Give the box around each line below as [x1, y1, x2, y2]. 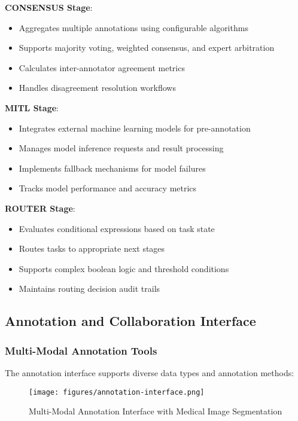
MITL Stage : [5, 101, 59, 114]
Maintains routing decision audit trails [19, 282, 160, 295]
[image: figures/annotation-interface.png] [29, 388, 205, 396]
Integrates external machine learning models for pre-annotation [19, 121, 251, 134]
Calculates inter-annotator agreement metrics [19, 61, 185, 74]
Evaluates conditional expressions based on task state [19, 222, 215, 234]
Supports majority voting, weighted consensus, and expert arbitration [19, 41, 275, 54]
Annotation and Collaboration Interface [5, 312, 256, 330]
